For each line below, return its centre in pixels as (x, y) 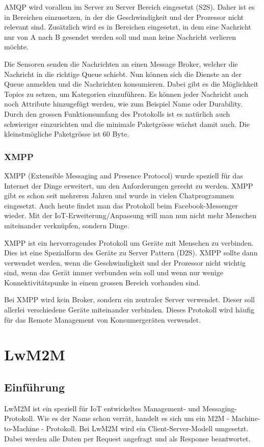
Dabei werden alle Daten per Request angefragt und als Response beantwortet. (127, 438)
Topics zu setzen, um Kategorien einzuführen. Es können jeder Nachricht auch (126, 94)
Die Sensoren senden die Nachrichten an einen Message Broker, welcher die (121, 63)
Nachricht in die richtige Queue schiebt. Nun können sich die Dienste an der (123, 74)
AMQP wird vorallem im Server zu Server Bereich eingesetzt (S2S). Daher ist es (129, 7)
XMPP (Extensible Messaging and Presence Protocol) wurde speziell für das (124, 175)
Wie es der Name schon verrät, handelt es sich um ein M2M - (133, 418)
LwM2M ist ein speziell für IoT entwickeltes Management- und (102, 408)
